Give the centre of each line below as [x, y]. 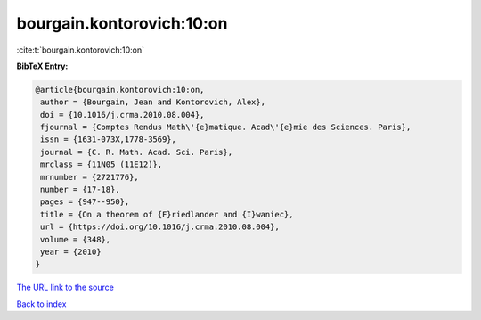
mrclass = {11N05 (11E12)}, [102, 164]
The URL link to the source [65, 287]
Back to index [41, 304]
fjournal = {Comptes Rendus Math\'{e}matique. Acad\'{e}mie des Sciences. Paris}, [226, 127]
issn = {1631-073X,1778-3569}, [109, 139]
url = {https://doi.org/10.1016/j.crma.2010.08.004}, [160, 227]
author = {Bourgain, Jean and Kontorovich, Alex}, [153, 102]
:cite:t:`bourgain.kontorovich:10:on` [80, 50]
